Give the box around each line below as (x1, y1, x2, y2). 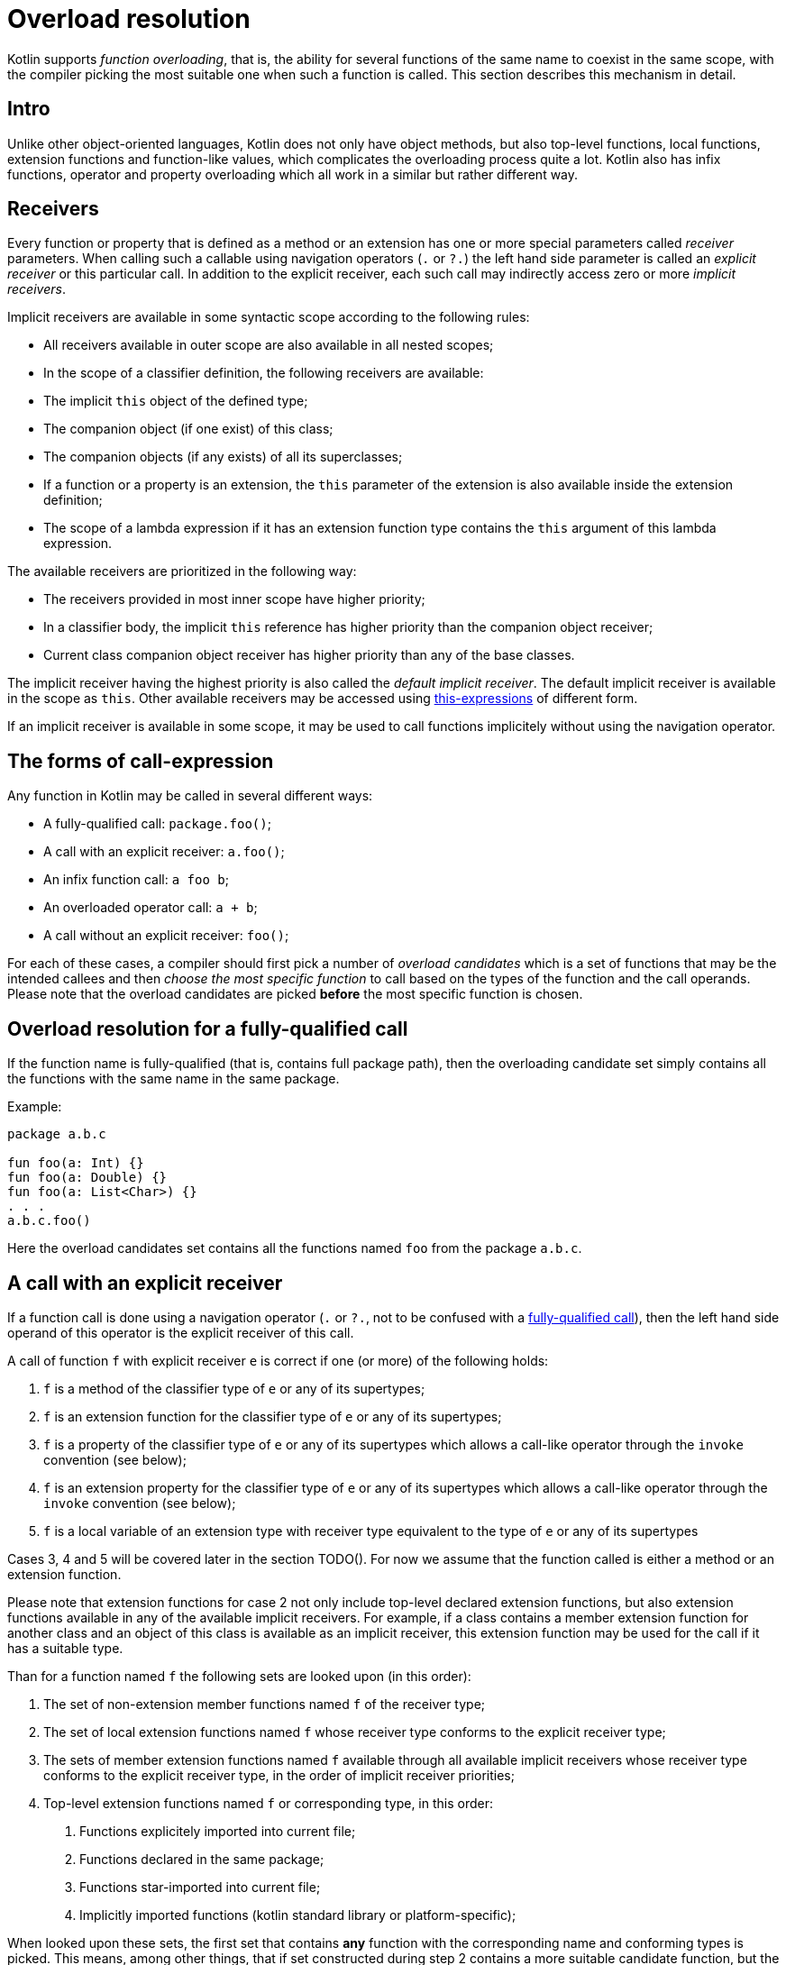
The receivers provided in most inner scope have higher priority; (43, 591, 425, 608)
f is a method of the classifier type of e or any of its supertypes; (43, 1380, 425, 1396)
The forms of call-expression (7, 749, 274, 772)
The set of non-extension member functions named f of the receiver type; (43, 1695, 486, 1712)
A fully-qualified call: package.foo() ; (43, 816, 271, 832)
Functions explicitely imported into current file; (79, 1823, 356, 1839)
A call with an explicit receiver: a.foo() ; (43, 844, 285, 860)
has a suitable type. (7, 1640, 123, 1656)
